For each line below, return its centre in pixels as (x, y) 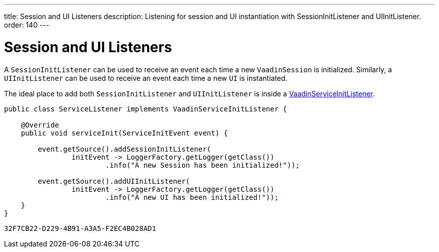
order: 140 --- (27, 25)
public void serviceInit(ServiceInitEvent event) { (124, 133)
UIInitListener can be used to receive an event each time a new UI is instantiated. (146, 78)
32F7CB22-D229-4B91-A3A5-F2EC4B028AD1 (80, 228)
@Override (40, 125)
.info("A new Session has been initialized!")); (203, 165)
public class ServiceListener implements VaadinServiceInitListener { (146, 109)
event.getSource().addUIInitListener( (114, 181)
